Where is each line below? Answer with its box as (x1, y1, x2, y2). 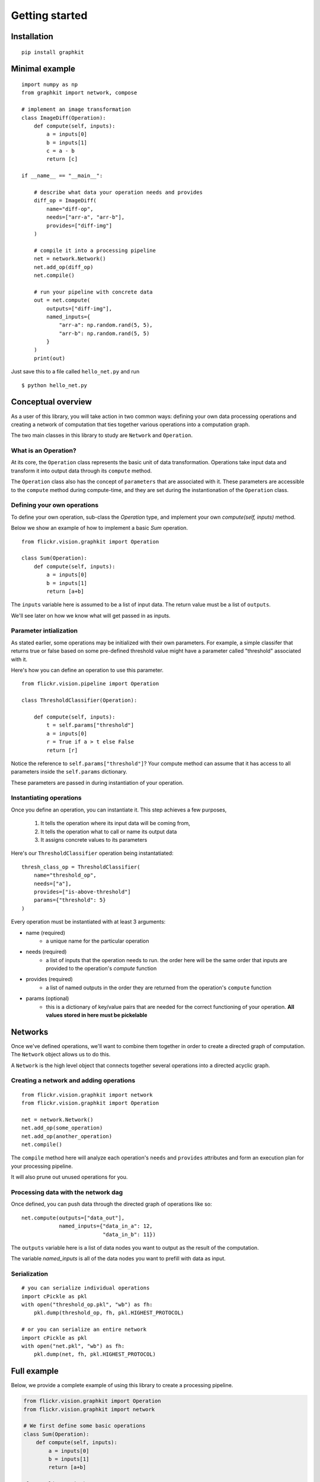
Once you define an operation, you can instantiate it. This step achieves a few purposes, (11, 806, 227, 813)
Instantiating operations (11, 794, 82, 802)
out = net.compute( (33, 297, 91, 304)
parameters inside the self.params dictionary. (11, 768, 127, 775)
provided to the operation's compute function (46, 965, 157, 972)
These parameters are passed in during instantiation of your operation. (11, 779, 184, 786)
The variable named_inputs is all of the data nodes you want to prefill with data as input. (11, 1255, 226, 1262)
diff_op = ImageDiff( (33, 197, 97, 204)
